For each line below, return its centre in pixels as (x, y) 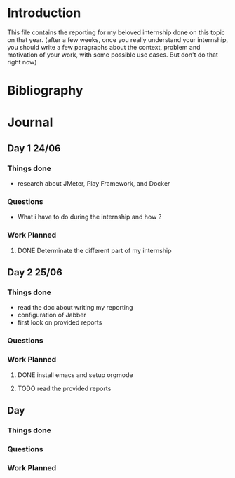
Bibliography (45, 91)
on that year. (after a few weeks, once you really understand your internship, (118, 39)
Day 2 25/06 (35, 272)
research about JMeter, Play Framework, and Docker (94, 183)
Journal (30, 122)
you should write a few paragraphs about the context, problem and (104, 47)
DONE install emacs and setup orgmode (75, 375)
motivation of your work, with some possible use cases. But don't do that (113, 55)
